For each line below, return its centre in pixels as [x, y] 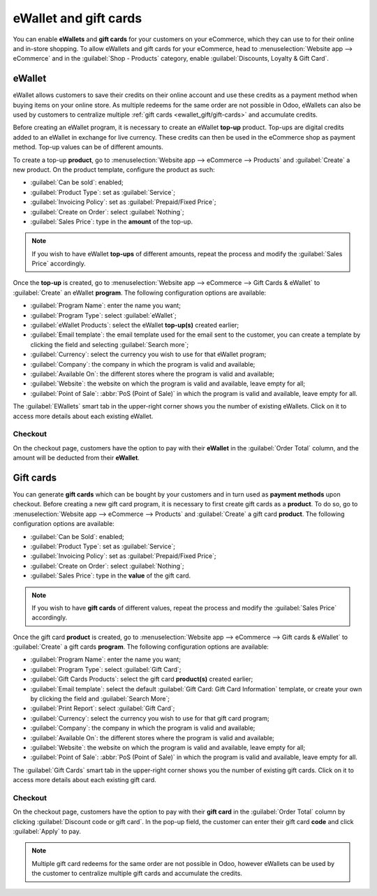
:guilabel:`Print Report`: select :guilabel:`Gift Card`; [103, 708]
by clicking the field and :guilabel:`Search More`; [100, 699]
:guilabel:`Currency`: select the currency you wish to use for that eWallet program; [148, 354]
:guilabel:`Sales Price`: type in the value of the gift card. [111, 575]
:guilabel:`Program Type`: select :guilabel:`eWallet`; [104, 315]
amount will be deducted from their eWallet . [76, 458]
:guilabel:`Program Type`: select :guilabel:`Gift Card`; [106, 669]
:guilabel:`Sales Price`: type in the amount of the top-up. [112, 221]
